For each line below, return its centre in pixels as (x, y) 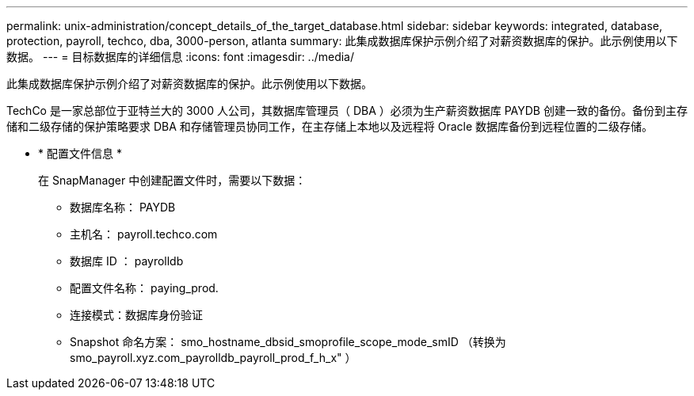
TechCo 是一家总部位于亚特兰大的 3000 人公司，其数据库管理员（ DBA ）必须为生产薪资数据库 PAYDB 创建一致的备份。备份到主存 (347, 110)
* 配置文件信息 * (80, 153)
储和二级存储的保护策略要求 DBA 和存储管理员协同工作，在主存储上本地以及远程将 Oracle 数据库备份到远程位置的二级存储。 (330, 126)
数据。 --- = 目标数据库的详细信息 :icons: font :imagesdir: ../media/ (181, 57)
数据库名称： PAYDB (123, 207)
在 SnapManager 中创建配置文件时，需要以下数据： (172, 180)
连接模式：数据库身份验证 (136, 315)
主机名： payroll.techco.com (144, 234)
